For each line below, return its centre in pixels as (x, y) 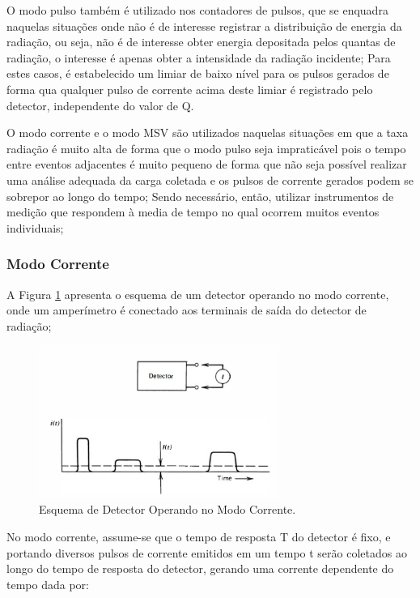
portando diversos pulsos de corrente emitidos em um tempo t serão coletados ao (207, 552)
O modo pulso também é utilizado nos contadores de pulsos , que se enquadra (197, 10)
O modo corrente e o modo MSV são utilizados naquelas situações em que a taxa (208, 132)
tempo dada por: (48, 584)
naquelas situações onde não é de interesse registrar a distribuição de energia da (204, 26)
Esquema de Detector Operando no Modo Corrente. (168, 509)
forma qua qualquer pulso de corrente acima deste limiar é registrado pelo (190, 89)
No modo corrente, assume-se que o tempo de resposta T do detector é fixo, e (199, 536)
